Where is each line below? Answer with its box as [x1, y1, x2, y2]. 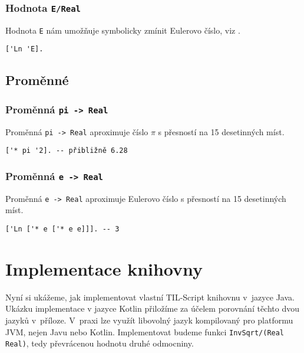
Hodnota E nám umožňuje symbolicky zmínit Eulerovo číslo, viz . [5, 24, 240, 36]
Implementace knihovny [5, 256, 203, 280]
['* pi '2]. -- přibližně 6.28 [5, 146, 128, 155]
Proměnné [5, 71, 69, 89]
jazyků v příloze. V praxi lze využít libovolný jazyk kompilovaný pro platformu [5, 313, 293, 326]
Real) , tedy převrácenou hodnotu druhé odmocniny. [5, 337, 194, 349]
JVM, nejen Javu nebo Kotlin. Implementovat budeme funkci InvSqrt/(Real [5, 325, 285, 338]
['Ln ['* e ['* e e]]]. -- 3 [5, 225, 120, 233]
